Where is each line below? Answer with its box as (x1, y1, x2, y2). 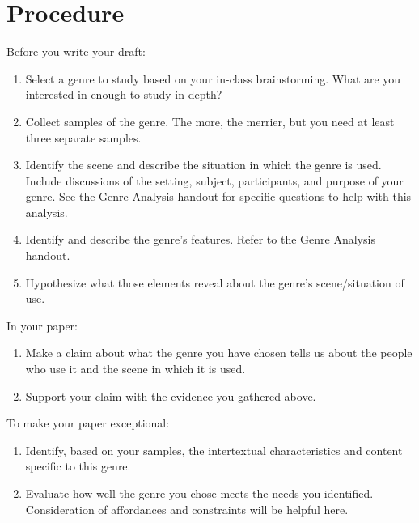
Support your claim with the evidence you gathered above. (25, 387, 316, 404)
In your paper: (6, 317, 78, 334)
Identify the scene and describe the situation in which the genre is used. (25, 156, 382, 173)
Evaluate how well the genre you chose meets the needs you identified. (25, 485, 374, 501)
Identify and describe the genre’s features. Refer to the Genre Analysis (25, 231, 375, 248)
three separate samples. (25, 129, 142, 146)
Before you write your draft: (6, 43, 146, 60)
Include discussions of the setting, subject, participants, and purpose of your (25, 172, 404, 189)
